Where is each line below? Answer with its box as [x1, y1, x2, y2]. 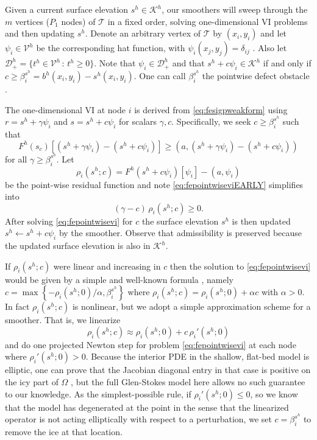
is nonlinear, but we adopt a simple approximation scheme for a [72, 300, 311, 313]
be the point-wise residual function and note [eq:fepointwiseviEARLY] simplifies [5, 178, 304, 190]
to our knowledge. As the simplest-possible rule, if [5, 387, 191, 400]
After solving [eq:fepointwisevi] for [5, 214, 133, 227]
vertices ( [15, 15, 50, 27]
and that [172, 57, 205, 69]
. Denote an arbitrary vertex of [85, 27, 201, 40]
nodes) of [61, 15, 96, 27]
